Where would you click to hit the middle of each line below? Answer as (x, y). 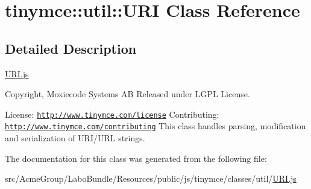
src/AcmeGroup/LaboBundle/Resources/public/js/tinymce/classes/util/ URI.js (151, 178)
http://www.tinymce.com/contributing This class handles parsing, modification (155, 126)
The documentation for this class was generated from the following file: (136, 158)
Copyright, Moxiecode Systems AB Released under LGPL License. (127, 94)
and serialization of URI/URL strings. (75, 138)
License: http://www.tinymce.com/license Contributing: (112, 114)
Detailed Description (71, 48)
